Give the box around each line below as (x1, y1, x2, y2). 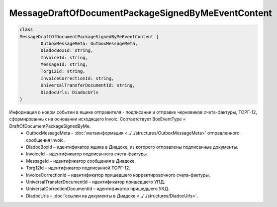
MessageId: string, (40, 62, 88, 67)
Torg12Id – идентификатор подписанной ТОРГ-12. (26, 165, 130, 171)
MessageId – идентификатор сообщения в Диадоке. (26, 158, 136, 164)
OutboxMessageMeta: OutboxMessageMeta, (40, 40, 138, 46)
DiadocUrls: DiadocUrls (40, 90, 99, 95)
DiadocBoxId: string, (40, 48, 93, 53)
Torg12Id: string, (40, 69, 86, 74)
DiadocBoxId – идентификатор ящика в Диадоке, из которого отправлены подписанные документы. (26, 144, 239, 150)
